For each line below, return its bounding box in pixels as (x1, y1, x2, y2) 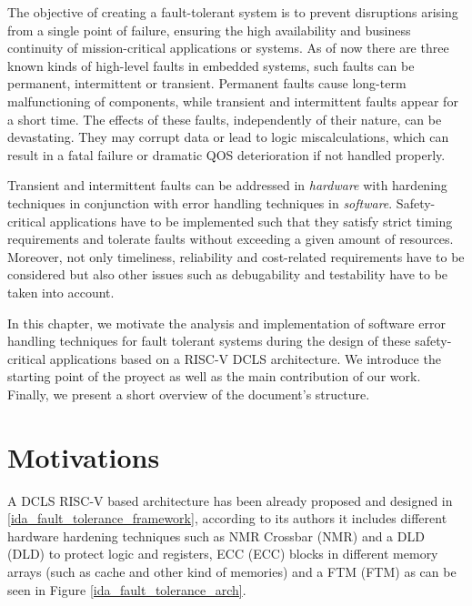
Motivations (7, 438, 160, 475)
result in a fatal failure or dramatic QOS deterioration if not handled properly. (7, 145, 446, 164)
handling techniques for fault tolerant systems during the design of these (7, 331, 411, 350)
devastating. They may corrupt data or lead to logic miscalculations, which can (7, 127, 449, 146)
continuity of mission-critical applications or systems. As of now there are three (7, 38, 449, 57)
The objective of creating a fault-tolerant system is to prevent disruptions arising (7, 3, 458, 21)
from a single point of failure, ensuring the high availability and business (7, 20, 411, 39)
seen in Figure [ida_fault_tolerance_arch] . (7, 580, 246, 599)
